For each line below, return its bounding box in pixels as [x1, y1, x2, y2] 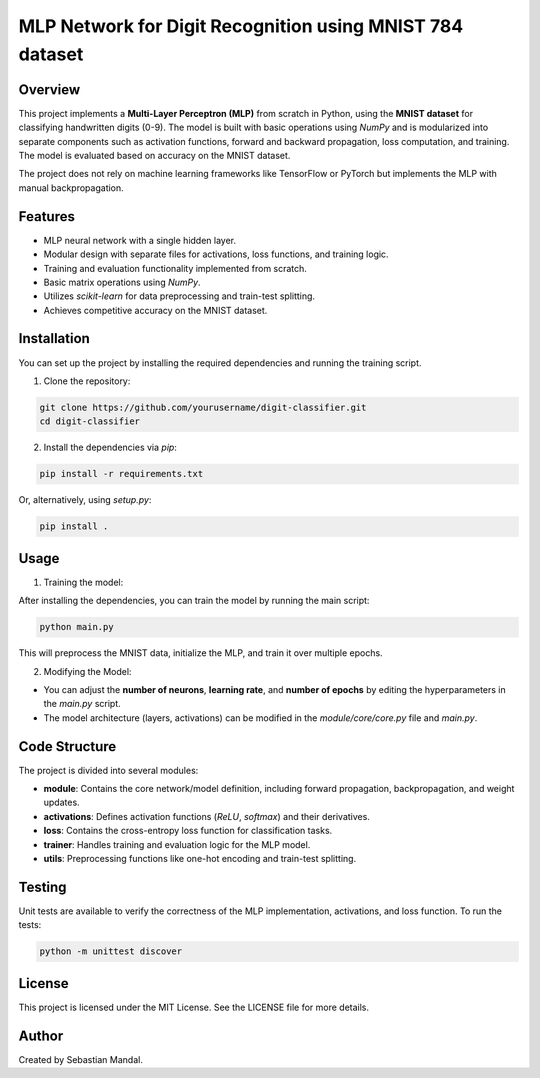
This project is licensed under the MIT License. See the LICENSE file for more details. [18, 1001, 370, 1013]
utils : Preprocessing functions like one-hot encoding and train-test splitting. [43, 852, 357, 864]
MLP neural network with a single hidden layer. [43, 234, 237, 246]
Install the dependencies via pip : [43, 441, 177, 454]
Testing [18, 878, 67, 895]
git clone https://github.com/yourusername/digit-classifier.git [39, 401, 367, 413]
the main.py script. [43, 698, 122, 710]
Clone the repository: [43, 375, 131, 387]
